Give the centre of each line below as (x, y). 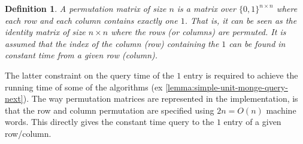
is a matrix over (206, 8)
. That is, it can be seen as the (241, 20)
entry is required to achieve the (241, 75)
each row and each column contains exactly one (91, 20)
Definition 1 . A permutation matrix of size (86, 8)
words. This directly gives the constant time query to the (110, 122)
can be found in (257, 43)
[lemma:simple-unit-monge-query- (227, 87)
